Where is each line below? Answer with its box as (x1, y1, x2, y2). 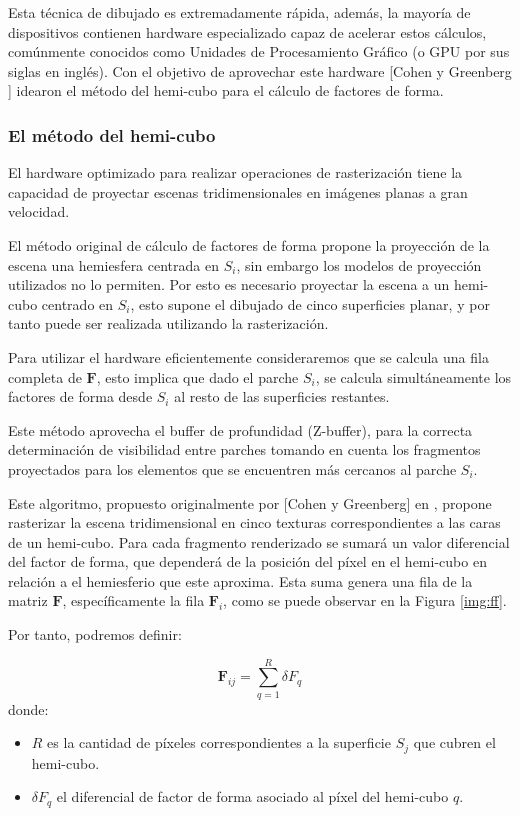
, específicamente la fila (62, 590, 205, 611)
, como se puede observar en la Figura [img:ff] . (223, 590, 507, 611)
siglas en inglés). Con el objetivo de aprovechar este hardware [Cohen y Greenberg (8, 60, 512, 81)
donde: (8, 698, 49, 719)
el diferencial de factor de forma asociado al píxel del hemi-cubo (56, 786, 449, 807)
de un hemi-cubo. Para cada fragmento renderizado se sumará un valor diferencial (8, 531, 510, 552)
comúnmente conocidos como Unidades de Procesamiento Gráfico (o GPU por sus (8, 41, 510, 62)
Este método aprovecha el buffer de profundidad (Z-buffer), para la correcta (8, 419, 473, 440)
